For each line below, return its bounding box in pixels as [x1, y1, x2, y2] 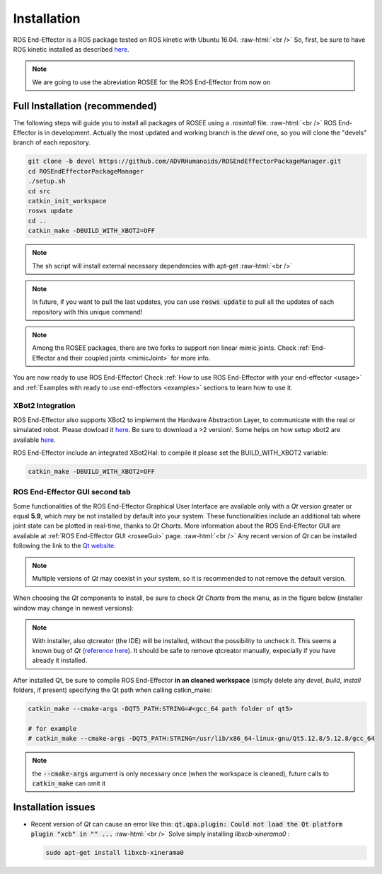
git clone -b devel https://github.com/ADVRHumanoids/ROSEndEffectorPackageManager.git [28, 157, 342, 166]
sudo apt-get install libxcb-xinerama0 [45, 849, 184, 857]
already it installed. [32, 656, 88, 665]
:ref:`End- [297, 344, 326, 352]
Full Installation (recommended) [13, 100, 157, 112]
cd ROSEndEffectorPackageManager [28, 167, 144, 175]
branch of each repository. [13, 138, 91, 147]
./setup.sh [28, 177, 66, 186]
